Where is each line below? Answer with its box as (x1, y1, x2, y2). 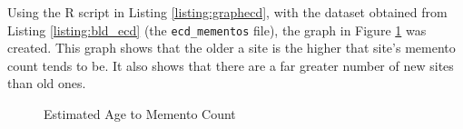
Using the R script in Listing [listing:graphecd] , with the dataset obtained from (7, 3, 448, 21)
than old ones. (7, 74, 86, 93)
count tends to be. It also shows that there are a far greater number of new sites (7, 55, 454, 74)
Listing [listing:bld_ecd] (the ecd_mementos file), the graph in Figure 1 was (7, 20, 427, 39)
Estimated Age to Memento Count (44, 104, 236, 124)
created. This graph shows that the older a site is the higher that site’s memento (7, 38, 456, 57)
